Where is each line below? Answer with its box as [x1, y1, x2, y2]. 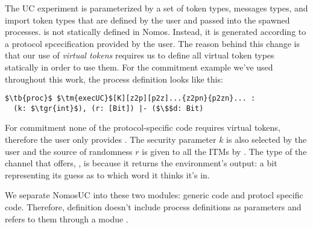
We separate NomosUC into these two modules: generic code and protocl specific [5, 189, 303, 201]
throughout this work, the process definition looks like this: [5, 72, 223, 85]
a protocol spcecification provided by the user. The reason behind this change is [5, 37, 300, 49]
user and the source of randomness [5, 145, 133, 157]
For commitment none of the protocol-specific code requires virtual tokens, [5, 121, 280, 134]
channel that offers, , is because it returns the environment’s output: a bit [5, 157, 277, 169]
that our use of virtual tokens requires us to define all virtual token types [5, 49, 274, 61]
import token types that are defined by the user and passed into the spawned [5, 13, 290, 26]
